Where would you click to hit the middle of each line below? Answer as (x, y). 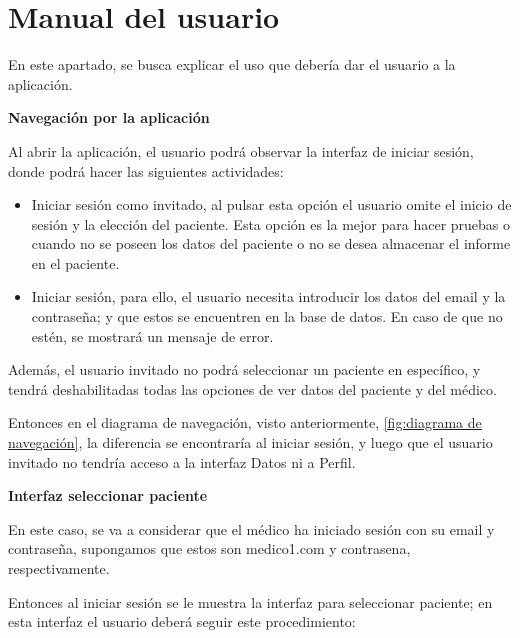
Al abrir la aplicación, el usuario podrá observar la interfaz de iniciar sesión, (241, 150)
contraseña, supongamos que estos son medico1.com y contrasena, (209, 548)
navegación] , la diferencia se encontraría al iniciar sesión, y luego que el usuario (250, 442)
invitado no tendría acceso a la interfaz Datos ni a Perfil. (182, 461)
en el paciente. (75, 262)
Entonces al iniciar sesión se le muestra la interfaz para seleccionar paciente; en (250, 601)
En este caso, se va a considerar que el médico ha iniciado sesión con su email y (251, 528)
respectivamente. (59, 568)
